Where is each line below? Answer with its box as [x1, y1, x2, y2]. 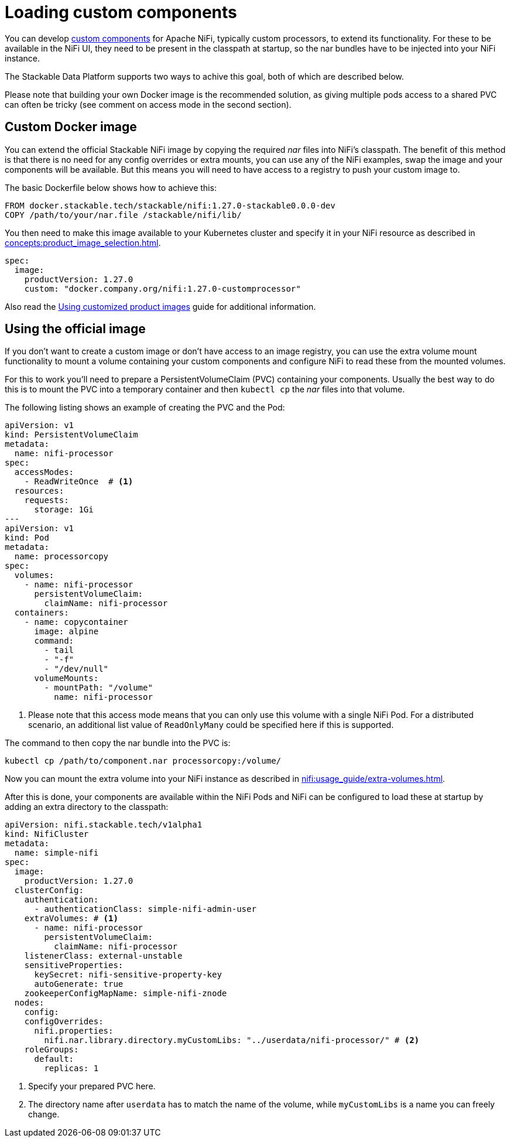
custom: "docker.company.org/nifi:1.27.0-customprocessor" [24, 283, 301, 293]
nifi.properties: [34, 1026, 114, 1036]
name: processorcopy [14, 552, 109, 562]
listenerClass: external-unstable [24, 951, 183, 961]
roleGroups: [24, 1045, 79, 1055]
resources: [14, 486, 64, 496]
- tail [44, 645, 74, 655]
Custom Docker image [5, 119, 137, 135]
